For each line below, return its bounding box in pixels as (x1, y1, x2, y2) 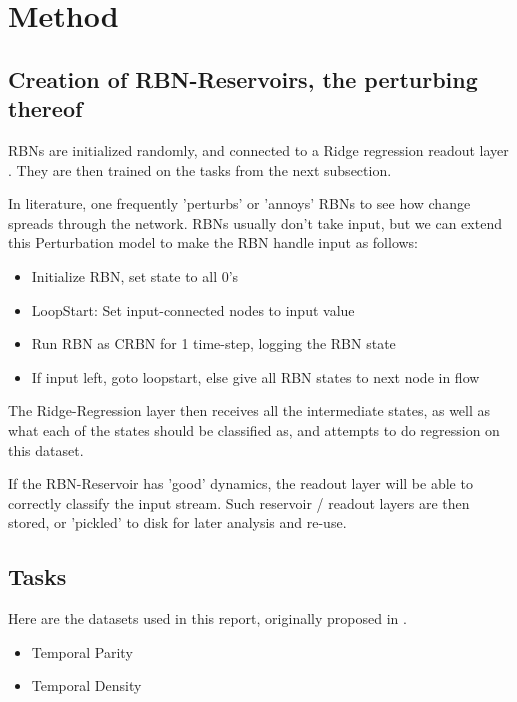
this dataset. (8, 439, 84, 460)
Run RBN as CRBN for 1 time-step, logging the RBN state (31, 333, 396, 354)
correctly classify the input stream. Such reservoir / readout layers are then (8, 492, 470, 513)
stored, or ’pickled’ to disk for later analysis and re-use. (8, 512, 347, 533)
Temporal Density (31, 675, 142, 696)
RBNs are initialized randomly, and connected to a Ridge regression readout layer (8, 139, 509, 160)
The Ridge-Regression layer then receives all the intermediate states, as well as (8, 400, 491, 421)
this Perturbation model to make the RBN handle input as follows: (8, 232, 419, 253)
